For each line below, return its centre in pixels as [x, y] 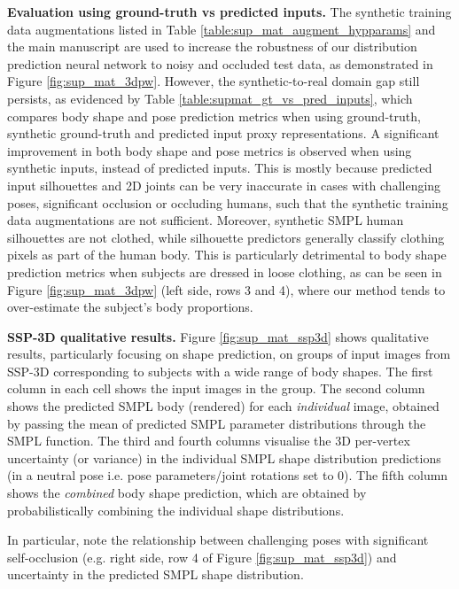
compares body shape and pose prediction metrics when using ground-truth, [214, 116]
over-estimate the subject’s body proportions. [130, 307]
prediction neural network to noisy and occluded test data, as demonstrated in [220, 63]
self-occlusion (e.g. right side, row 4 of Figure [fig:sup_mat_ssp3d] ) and [202, 557]
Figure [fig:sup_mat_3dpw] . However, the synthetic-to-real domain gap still [214, 81]
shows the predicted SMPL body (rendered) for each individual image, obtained [223, 406]
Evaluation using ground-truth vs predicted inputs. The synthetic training [229, 12]
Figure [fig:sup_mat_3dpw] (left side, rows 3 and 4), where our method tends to [226, 289]
